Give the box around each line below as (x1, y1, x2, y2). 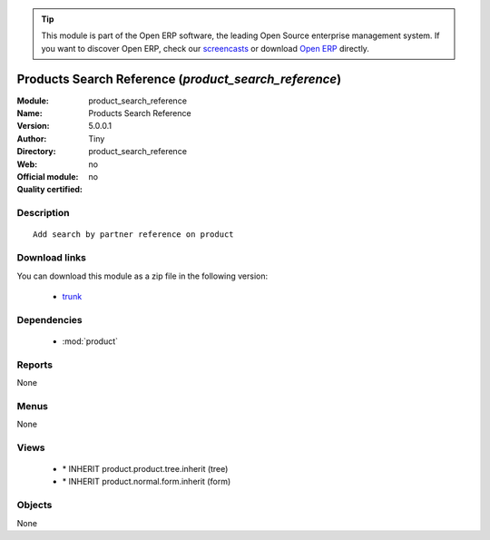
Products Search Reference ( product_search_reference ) (16, 71, 342, 86)
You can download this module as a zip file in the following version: (16, 270, 269, 281)
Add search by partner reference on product (33, 230, 235, 240)
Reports (16, 358, 54, 371)
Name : (16, 108, 43, 119)
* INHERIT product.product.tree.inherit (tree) (62, 464, 229, 475)
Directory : (16, 146, 56, 157)
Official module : (16, 172, 79, 182)
